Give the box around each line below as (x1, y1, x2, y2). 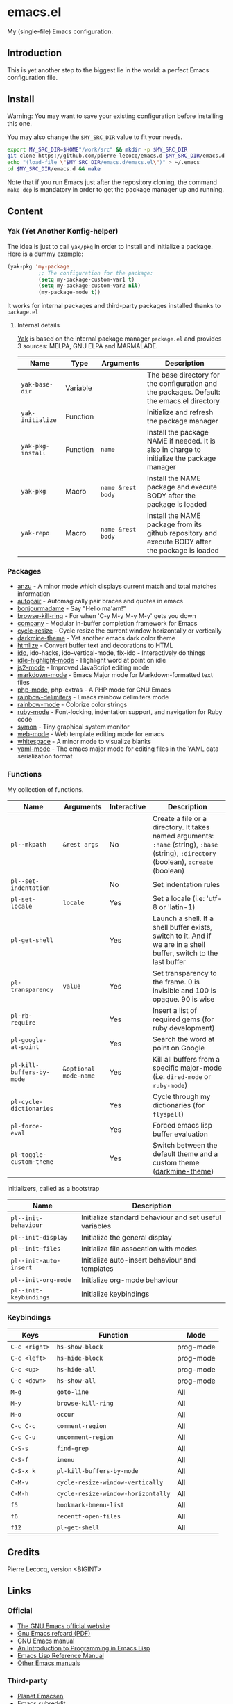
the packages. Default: (146, 387, 221, 397)
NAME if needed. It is (146, 436, 216, 446)
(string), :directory (152, 848, 216, 858)
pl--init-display (10, 1233, 68, 1241)
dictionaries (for (152, 1100, 205, 1110)
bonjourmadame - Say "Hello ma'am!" (17, 604, 126, 612)
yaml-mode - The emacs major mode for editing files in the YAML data (17, 745, 219, 753)
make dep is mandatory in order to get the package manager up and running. (7, 186, 224, 194)
